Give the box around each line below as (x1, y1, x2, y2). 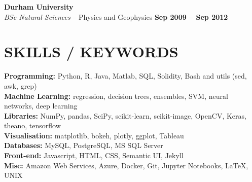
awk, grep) (4, 80, 37, 91)
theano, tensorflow (4, 120, 61, 131)
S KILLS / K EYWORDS (4, 41, 178, 62)
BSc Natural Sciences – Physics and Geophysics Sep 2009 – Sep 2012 (4, 11, 228, 22)
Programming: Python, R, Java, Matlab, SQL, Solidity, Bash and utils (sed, (4, 70, 247, 81)
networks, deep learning (4, 100, 78, 111)
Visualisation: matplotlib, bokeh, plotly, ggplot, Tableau (4, 130, 184, 140)
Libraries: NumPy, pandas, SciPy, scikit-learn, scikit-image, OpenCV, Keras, (4, 110, 246, 121)
